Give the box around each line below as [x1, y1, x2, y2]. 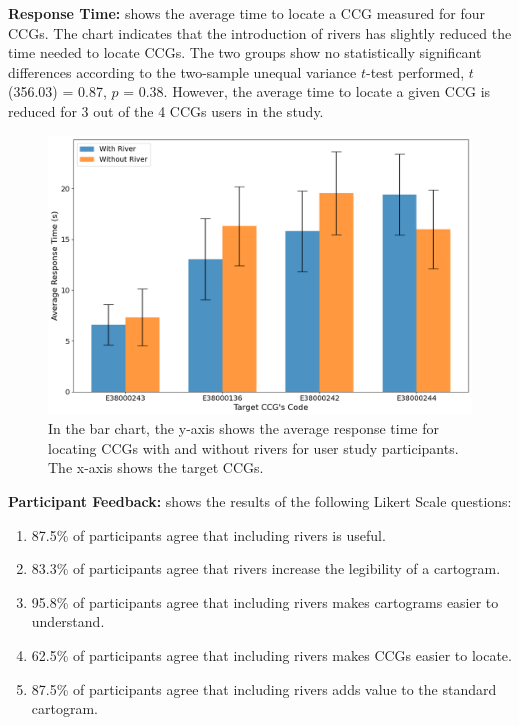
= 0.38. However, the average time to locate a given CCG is [123, 81, 491, 102]
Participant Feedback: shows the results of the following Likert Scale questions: [8, 491, 512, 512]
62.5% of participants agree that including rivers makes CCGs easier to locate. [31, 644, 512, 665]
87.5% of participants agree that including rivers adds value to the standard [31, 678, 497, 699]
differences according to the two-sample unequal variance [8, 61, 357, 82]
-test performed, [366, 61, 465, 82]
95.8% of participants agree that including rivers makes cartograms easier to [31, 591, 499, 612]
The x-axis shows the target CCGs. [48, 457, 264, 478]
